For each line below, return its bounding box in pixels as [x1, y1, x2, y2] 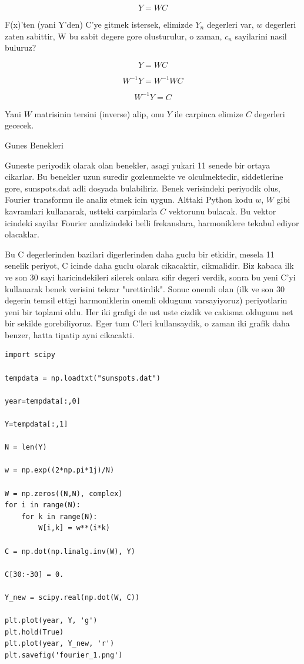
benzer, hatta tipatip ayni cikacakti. [5, 328, 135, 341]
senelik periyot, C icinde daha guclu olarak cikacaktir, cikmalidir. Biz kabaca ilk [5, 259, 294, 272]
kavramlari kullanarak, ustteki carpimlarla [5, 204, 158, 217]
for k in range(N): [21, 512, 98, 521]
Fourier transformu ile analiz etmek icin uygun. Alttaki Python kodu [5, 193, 253, 206]
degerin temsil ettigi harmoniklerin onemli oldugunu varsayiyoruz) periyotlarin [5, 294, 288, 306]
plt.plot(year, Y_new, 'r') [5, 639, 115, 648]
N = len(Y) [5, 443, 47, 452]
